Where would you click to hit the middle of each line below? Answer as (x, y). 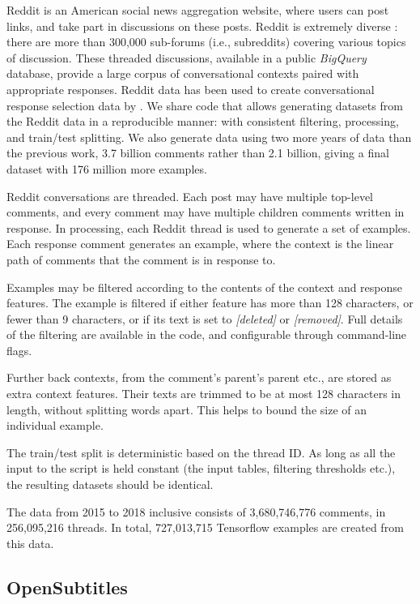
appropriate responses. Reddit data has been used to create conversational (191, 89)
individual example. (55, 425)
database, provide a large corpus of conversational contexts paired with (183, 73)
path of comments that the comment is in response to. (141, 259)
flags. (19, 350)
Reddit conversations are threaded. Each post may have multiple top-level (190, 196)
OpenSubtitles (67, 587)
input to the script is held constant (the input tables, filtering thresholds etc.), (201, 468)
